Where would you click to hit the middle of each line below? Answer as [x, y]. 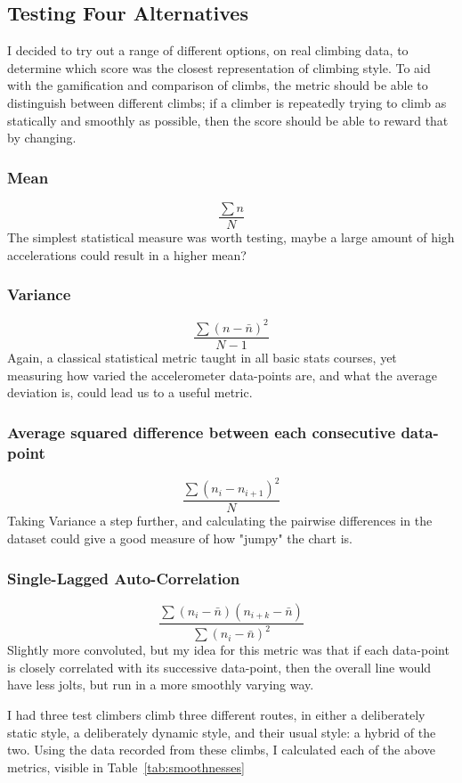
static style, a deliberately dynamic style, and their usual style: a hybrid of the [222, 732]
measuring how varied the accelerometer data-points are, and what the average [222, 375]
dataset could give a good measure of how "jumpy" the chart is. [180, 538]
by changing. [42, 138]
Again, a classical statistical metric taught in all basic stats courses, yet [202, 358]
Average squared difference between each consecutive [202, 432]
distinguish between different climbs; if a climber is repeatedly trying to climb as [227, 102]
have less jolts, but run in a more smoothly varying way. [161, 685]
